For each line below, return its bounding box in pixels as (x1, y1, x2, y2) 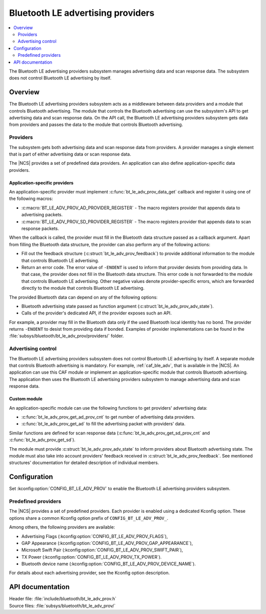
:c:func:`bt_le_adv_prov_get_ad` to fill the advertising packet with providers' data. (21, 421, 186, 427)
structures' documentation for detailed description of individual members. (9, 460, 159, 466)
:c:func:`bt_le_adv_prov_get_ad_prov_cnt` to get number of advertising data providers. (21, 414, 196, 420)
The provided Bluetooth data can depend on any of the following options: (9, 294, 158, 300)
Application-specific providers (9, 180, 74, 186)
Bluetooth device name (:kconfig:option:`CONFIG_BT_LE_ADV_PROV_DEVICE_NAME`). (21, 561, 196, 567)
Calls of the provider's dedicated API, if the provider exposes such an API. (21, 310, 172, 316)
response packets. (21, 226, 59, 231)
